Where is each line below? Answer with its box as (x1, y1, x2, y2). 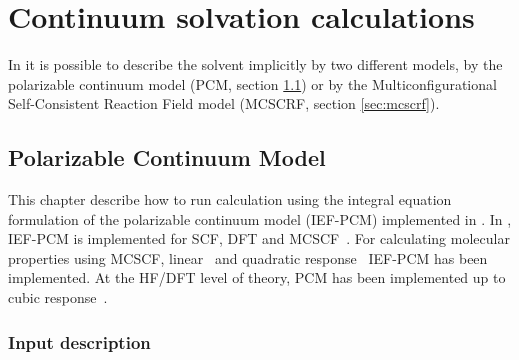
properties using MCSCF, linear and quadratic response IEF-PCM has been (8, 247, 488, 268)
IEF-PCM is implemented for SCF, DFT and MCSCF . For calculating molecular (8, 228, 510, 249)
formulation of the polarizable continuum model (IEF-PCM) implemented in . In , (8, 208, 512, 229)
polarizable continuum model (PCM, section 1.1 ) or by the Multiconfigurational (8, 73, 497, 94)
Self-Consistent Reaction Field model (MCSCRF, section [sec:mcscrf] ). (8, 93, 440, 114)
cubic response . (8, 287, 108, 308)
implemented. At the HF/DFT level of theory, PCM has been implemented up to (8, 267, 506, 288)
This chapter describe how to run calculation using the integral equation (8, 189, 452, 210)
